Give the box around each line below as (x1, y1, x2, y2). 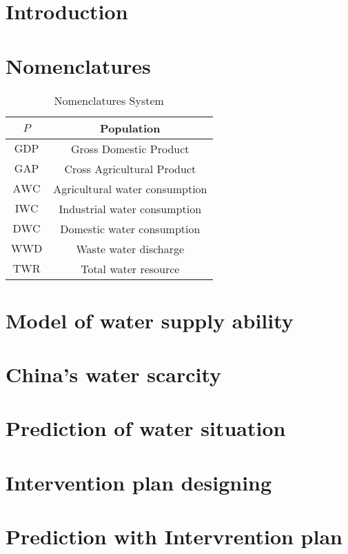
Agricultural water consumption (53, 180, 207, 197)
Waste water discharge (76, 240, 185, 257)
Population (100, 119, 161, 136)
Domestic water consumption (60, 220, 201, 237)
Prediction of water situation (6, 414, 286, 442)
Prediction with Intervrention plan (6, 522, 342, 551)
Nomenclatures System (54, 92, 164, 108)
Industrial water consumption (59, 200, 202, 217)
